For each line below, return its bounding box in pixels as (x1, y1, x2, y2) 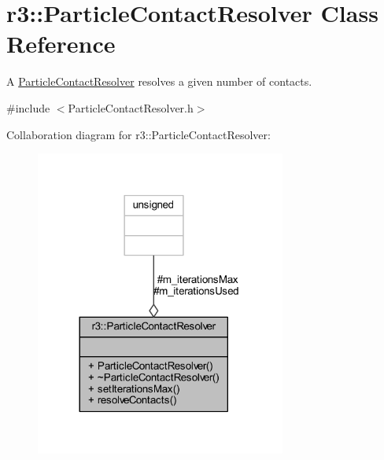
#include (6, 99, 50, 116)
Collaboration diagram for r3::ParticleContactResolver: (6, 126, 271, 142)
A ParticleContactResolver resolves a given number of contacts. (6, 73, 312, 90)
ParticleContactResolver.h (68, 99, 194, 116)
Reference (6, 28, 116, 60)
